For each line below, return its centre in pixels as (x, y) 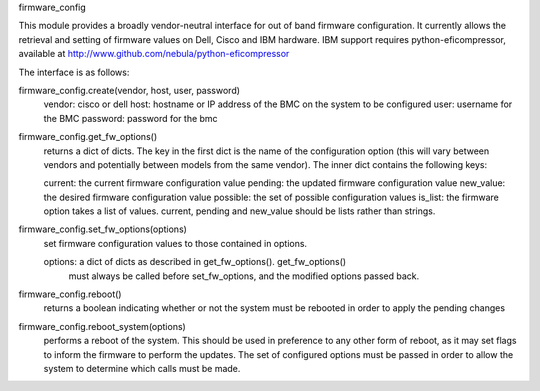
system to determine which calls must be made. (142, 368)
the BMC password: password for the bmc (131, 118)
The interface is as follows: (74, 72)
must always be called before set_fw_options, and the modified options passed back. (244, 276)
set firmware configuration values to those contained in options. (175, 243)
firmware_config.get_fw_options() (88, 137)
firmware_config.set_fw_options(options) (102, 229)
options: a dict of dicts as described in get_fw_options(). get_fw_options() (195, 262)
